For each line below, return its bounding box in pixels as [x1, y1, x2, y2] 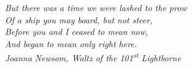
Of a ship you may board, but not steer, [5, 13, 153, 26]
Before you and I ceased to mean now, [5, 25, 148, 38]
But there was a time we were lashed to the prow [5, 1, 187, 13]
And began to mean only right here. [5, 37, 137, 50]
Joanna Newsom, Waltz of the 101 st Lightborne [5, 50, 181, 64]
